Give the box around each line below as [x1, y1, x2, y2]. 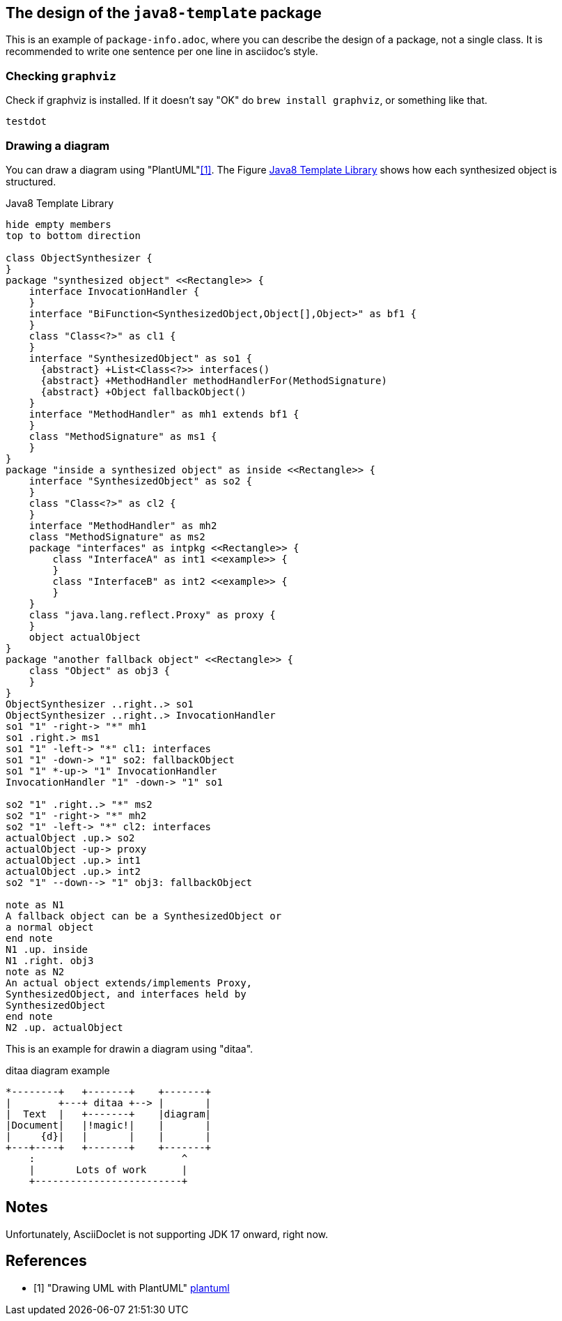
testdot [6, 116, 47, 128]
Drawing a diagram [6, 138, 110, 153]
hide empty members [6, 218, 111, 230]
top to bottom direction [6, 229, 141, 241]
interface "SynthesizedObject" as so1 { [29, 352, 253, 364]
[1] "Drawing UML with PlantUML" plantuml [33, 1281, 230, 1294]
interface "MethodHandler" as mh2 [29, 519, 217, 531]
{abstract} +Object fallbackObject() [40, 385, 247, 397]
